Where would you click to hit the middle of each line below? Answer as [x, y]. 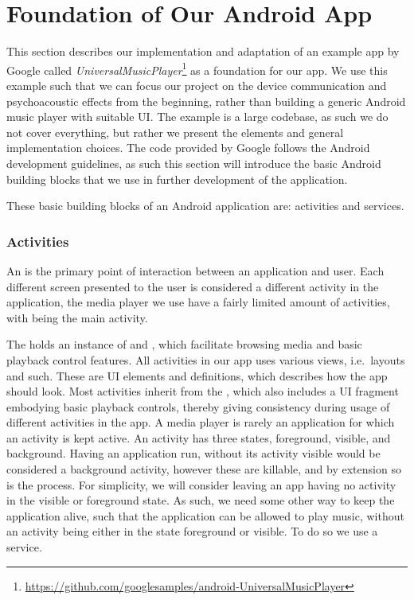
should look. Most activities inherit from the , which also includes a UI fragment [203, 391]
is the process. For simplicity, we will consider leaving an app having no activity [201, 484]
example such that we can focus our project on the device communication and [197, 85]
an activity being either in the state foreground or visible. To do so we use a [192, 531]
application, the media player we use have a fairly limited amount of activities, [198, 302]
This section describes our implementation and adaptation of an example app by [203, 51]
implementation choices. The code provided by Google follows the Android [188, 148]
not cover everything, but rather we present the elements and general [175, 132]
